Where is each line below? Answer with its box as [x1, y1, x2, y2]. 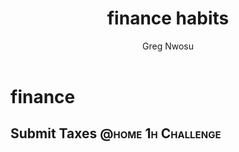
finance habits [106, 7, 230, 30]
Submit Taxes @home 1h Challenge [10, 125, 222, 142]
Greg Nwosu [142, 40, 194, 52]
